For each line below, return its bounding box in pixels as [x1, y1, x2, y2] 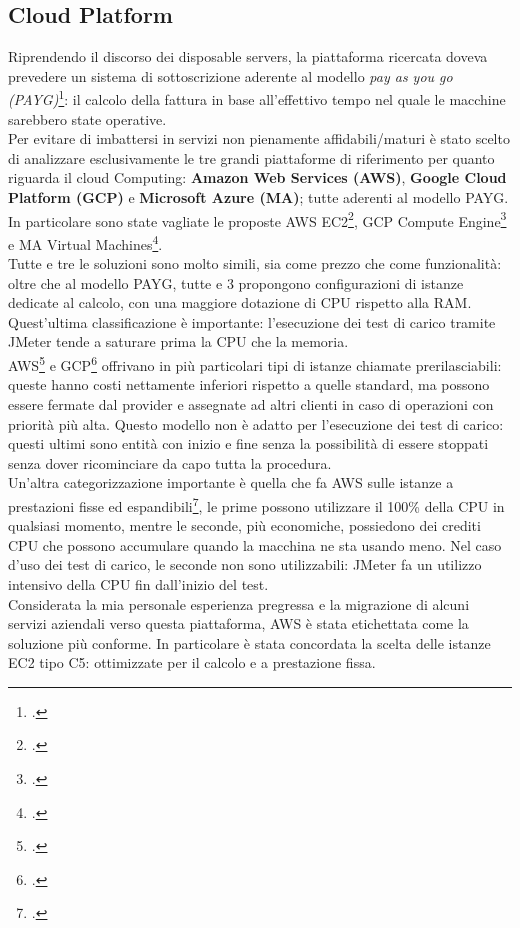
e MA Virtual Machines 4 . [8, 230, 163, 254]
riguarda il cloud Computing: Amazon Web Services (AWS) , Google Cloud [8, 167, 507, 188]
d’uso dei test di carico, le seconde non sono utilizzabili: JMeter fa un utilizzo [8, 554, 482, 575]
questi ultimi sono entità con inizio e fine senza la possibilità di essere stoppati [8, 433, 489, 454]
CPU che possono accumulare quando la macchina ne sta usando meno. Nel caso [8, 534, 502, 555]
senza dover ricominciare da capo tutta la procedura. [8, 452, 332, 473]
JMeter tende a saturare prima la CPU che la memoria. [8, 331, 349, 352]
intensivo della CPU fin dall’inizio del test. [8, 573, 269, 594]
